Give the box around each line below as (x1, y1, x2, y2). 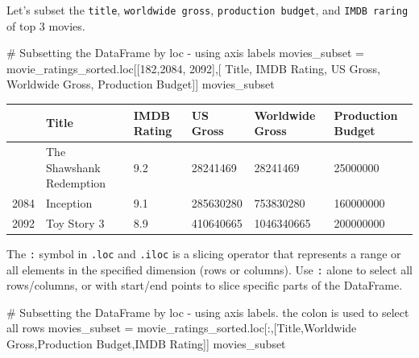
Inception (46, 195, 93, 211)
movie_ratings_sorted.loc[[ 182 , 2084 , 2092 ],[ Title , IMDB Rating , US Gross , (6, 60, 380, 76)
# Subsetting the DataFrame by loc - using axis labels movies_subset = (6, 44, 364, 61)
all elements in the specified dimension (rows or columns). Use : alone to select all (6, 261, 413, 278)
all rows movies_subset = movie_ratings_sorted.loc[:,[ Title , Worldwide (6, 319, 357, 336)
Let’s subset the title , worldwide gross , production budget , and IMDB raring (6, 2, 409, 18)
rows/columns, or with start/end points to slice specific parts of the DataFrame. (6, 277, 403, 294)
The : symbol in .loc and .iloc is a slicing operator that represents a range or (6, 245, 401, 261)
